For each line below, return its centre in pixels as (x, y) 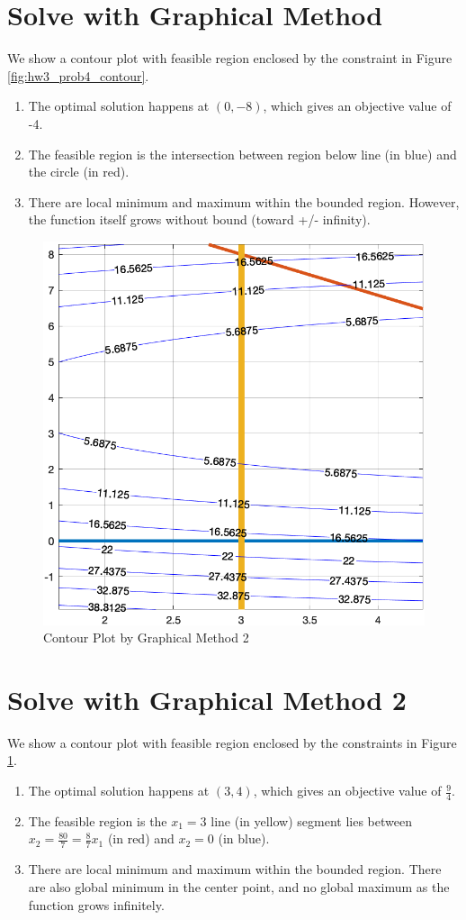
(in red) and (141, 838)
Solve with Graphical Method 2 (207, 699)
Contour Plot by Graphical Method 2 (146, 638)
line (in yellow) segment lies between (311, 820)
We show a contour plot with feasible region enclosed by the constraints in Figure (232, 742)
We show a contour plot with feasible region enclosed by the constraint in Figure (230, 58)
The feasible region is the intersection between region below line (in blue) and (242, 154)
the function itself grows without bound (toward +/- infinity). (199, 219)
